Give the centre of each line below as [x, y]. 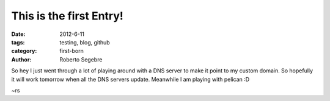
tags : [18, 42]
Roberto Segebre [81, 59]
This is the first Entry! [67, 16]
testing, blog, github [85, 42]
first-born [71, 51]
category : [24, 51]
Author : [21, 59]
